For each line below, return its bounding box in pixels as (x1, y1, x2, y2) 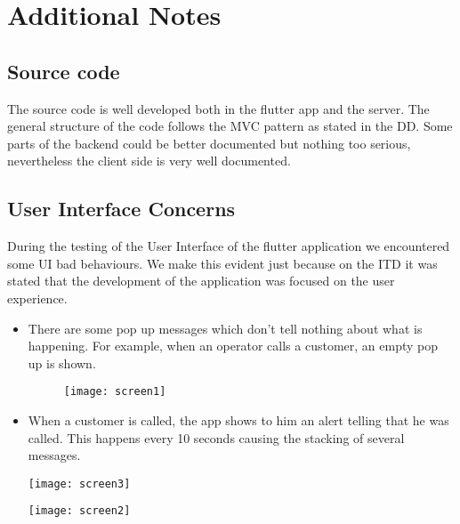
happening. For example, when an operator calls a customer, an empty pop (28, 336, 438, 355)
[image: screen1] (63, 385, 166, 399)
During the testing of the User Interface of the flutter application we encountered (7, 237, 450, 255)
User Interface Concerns (7, 195, 236, 222)
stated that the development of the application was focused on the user (7, 271, 395, 290)
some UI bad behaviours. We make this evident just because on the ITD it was (7, 254, 438, 272)
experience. (7, 288, 68, 307)
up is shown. (28, 353, 96, 372)
